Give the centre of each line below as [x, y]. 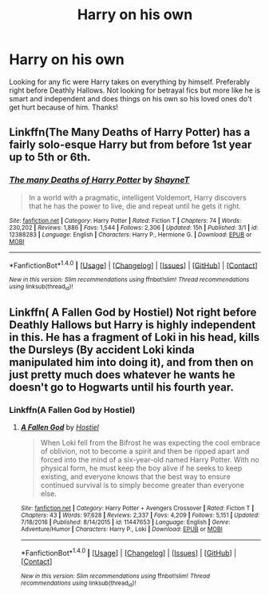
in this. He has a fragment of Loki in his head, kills [134, 337]
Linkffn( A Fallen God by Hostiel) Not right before [133, 312]
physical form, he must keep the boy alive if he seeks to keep [141, 468]
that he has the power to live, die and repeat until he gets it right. [135, 206]
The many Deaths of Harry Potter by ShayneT [99, 180]
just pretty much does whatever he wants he [122, 375]
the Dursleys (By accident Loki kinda [102, 350]
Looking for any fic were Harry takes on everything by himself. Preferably [130, 81]
